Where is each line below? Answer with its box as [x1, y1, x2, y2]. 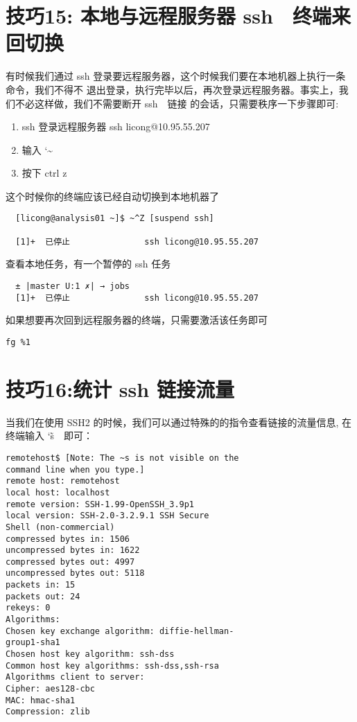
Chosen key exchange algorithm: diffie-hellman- [6, 626, 234, 636]
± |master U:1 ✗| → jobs [15, 281, 130, 292]
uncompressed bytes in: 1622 [6, 545, 140, 556]
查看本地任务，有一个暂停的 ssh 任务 [6, 256, 171, 271]
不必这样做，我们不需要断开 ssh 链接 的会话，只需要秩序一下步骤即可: [15, 96, 339, 110]
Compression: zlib [6, 707, 90, 717]
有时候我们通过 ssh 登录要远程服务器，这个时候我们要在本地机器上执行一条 [6, 69, 346, 83]
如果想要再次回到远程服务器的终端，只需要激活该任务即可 [6, 312, 268, 327]
